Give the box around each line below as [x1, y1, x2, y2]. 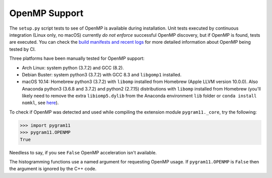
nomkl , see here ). [22, 100, 59, 106]
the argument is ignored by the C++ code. [9, 166, 97, 172]
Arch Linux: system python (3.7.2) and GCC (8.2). [22, 64, 124, 70]
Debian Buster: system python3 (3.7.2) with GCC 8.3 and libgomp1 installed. [22, 71, 182, 77]
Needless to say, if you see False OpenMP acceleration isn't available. [9, 149, 157, 155]
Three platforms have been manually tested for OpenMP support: [9, 55, 145, 61]
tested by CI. [9, 46, 36, 52]
